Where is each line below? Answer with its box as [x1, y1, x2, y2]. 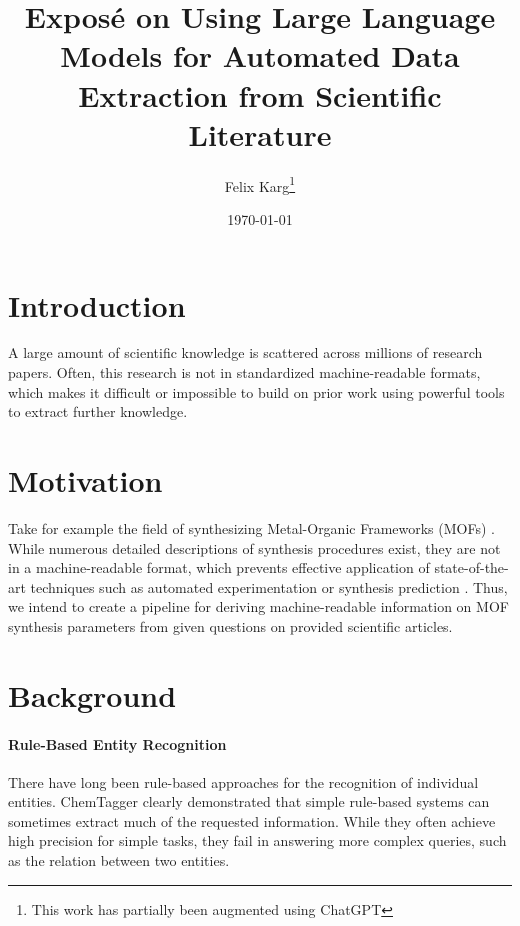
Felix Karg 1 [224, 172, 296, 196]
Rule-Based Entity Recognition [8, 733, 227, 754]
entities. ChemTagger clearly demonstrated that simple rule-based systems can [8, 791, 490, 812]
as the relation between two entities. [8, 850, 230, 871]
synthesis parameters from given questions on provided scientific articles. [8, 615, 453, 636]
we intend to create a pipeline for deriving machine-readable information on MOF [8, 596, 509, 617]
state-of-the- [434, 557, 509, 578]
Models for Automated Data [60, 35, 460, 76]
